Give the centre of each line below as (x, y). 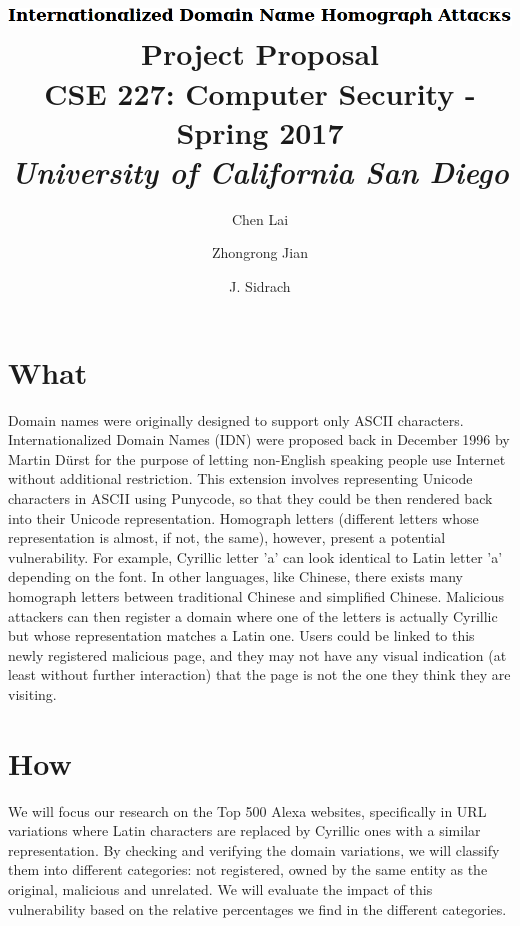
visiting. (32, 693)
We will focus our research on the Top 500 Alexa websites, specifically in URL (247, 810)
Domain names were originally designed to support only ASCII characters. (236, 419)
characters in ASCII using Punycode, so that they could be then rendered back (250, 497)
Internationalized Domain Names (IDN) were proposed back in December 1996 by (259, 439)
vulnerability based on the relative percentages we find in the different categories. (257, 908)
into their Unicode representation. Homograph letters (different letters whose (243, 517)
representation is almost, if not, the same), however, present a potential (227, 537)
